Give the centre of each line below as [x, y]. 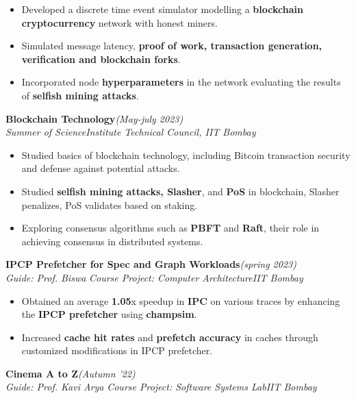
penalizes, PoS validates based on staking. [110, 204]
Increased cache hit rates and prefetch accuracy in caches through [170, 337]
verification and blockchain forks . [101, 59]
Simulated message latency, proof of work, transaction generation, [172, 46]
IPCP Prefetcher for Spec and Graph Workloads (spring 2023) [151, 264]
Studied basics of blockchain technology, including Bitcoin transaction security [186, 154]
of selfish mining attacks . [80, 95]
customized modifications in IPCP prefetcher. [117, 350]
